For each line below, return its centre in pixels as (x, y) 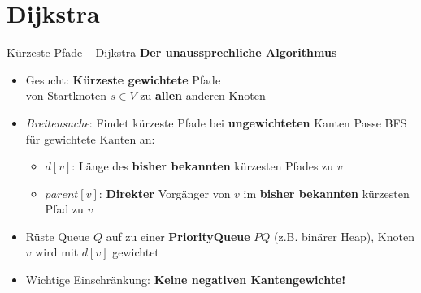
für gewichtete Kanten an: (90, 138)
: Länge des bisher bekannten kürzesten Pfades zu (203, 166)
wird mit (57, 252)
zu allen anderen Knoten (203, 95)
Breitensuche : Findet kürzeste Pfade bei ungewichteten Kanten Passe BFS (216, 122)
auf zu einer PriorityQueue (178, 236)
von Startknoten (66, 95)
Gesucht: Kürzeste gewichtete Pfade (123, 79)
